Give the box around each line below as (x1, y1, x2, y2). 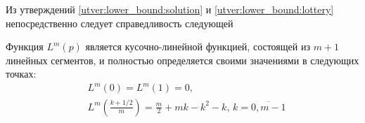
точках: (6, 66, 37, 81)
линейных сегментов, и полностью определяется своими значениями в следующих (6, 52, 359, 67)
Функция (6, 39, 44, 54)
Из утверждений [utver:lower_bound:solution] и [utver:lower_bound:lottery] (6, 2, 334, 16)
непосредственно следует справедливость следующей (6, 15, 233, 30)
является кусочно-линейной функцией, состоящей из (85, 39, 310, 54)
